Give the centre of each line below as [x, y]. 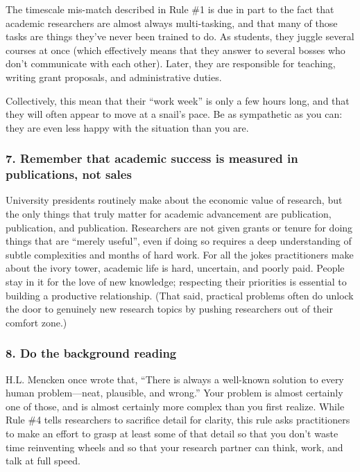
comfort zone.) [36, 322]
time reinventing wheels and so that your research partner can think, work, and [174, 447]
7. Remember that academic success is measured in [152, 158]
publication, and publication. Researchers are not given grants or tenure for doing [179, 227]
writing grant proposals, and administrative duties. [114, 77]
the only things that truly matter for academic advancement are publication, [169, 214]
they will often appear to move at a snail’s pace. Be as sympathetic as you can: [174, 114]
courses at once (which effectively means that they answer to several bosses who [175, 50]
